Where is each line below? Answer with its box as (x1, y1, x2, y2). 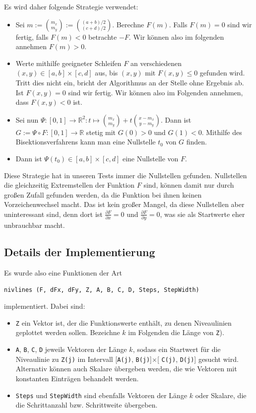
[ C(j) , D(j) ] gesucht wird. (157, 353, 239, 364)
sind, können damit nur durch (143, 180, 234, 190)
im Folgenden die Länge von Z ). (128, 327, 224, 338)
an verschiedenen (130, 58, 182, 68)
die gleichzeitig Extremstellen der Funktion (4, 180, 135, 190)
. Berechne (112, 19, 144, 29)
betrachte (88, 31, 117, 42)
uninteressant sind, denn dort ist (4, 208, 103, 219)
